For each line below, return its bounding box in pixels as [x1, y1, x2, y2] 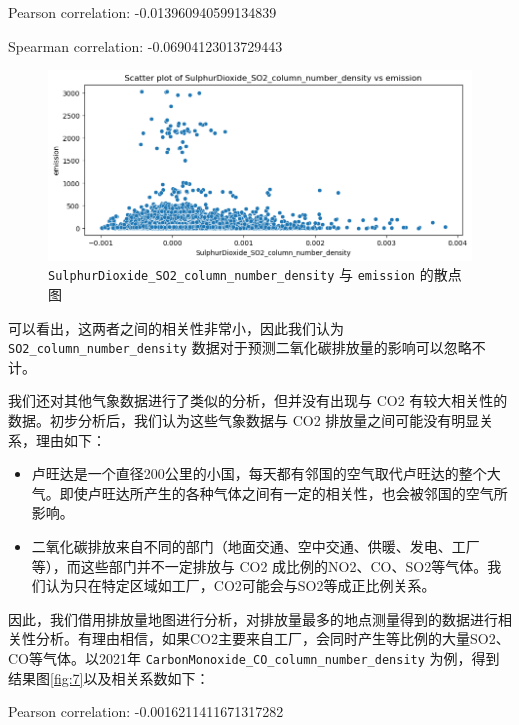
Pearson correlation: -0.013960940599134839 [8, 2, 277, 22]
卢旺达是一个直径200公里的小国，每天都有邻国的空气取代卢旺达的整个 [31, 463, 487, 484]
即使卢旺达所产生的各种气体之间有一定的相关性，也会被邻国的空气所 [59, 482, 508, 503]
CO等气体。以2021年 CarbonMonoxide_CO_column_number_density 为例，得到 [8, 647, 500, 668]
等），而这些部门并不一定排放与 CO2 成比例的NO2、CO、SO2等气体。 [31, 555, 488, 576]
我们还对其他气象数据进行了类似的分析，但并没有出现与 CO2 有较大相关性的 [8, 390, 508, 411]
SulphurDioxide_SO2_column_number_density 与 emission [48, 264, 415, 285]
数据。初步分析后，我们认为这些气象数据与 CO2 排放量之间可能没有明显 [8, 410, 480, 431]
